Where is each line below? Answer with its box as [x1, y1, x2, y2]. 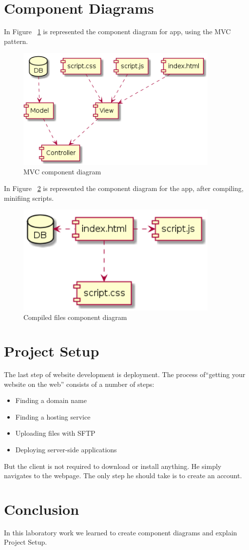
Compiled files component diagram [23, 312, 127, 322]
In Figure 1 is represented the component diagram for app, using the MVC [4, 26, 231, 37]
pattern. [4, 36, 28, 46]
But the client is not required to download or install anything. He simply [4, 461, 222, 471]
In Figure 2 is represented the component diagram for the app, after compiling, [4, 183, 244, 193]
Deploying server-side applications [15, 444, 117, 454]
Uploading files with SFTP [15, 428, 96, 438]
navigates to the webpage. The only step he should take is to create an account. [4, 470, 242, 481]
